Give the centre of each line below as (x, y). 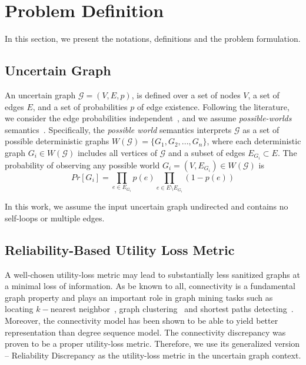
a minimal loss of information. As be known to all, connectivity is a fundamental (150, 286)
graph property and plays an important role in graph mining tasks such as (139, 297)
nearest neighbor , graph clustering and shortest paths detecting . (172, 309)
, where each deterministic (254, 141)
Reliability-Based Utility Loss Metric (120, 249)
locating (19, 309)
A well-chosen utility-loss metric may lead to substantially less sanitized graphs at (152, 274)
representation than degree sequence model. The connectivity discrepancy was (145, 332)
